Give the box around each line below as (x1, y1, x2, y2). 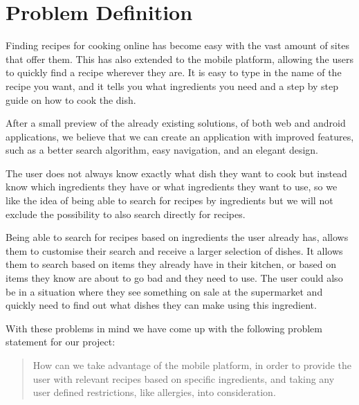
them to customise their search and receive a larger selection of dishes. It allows (6, 243, 343, 258)
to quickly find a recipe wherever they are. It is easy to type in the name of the (6, 65, 342, 80)
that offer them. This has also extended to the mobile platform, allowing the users (6, 51, 353, 66)
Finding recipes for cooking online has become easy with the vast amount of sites (6, 38, 349, 53)
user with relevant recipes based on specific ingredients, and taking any (33, 371, 335, 386)
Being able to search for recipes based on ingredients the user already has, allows (6, 230, 349, 244)
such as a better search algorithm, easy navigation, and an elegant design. (6, 143, 318, 157)
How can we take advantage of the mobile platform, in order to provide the (33, 358, 351, 372)
